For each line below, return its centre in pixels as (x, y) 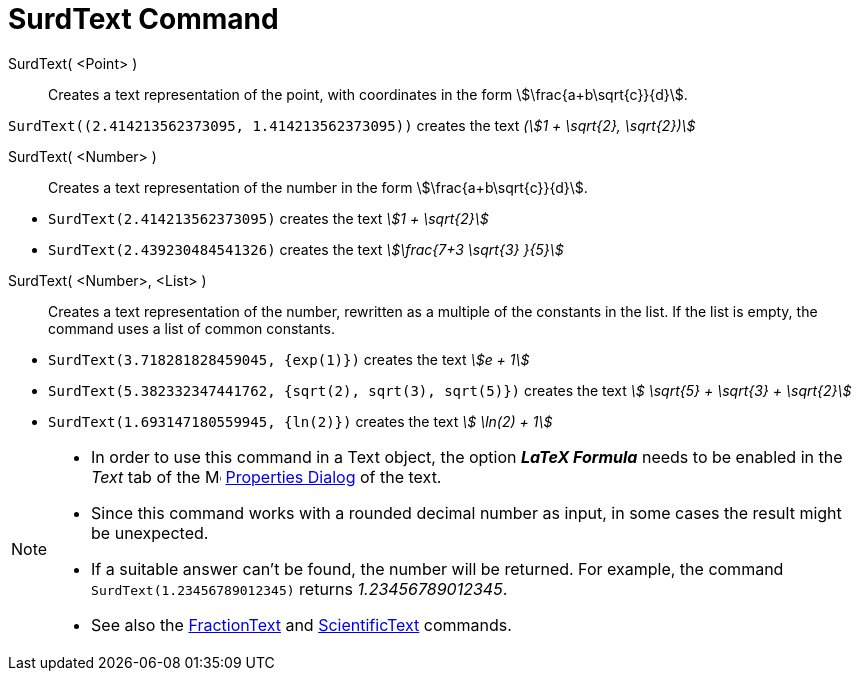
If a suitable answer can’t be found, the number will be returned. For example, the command (437, 568)
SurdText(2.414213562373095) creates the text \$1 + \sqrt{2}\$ (268, 218)
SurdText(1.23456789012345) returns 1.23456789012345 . (299, 588)
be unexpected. (150, 532)
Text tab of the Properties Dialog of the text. (266, 476)
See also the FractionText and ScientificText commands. (301, 624)
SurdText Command (143, 19)
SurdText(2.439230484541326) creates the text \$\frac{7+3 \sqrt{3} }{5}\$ (306, 249)
